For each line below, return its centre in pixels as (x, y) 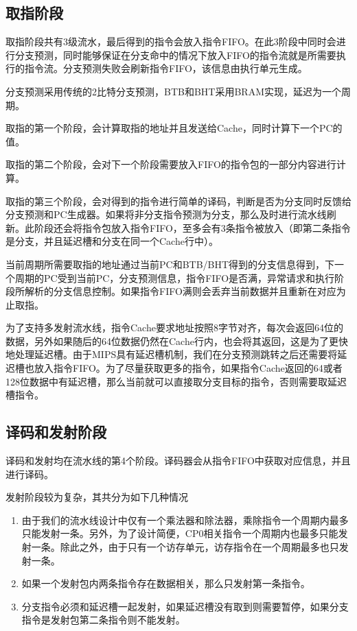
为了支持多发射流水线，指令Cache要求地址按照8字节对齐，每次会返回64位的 (174, 328)
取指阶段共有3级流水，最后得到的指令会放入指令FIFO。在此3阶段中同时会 (171, 41)
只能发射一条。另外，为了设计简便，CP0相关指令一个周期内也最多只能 (180, 533)
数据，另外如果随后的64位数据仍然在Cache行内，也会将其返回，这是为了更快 (177, 341)
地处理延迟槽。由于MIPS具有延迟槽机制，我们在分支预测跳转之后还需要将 (172, 354)
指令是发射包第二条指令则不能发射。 (103, 620)
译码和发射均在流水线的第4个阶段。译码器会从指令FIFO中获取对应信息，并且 (178, 461)
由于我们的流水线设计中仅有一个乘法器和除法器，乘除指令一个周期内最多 (185, 520)
